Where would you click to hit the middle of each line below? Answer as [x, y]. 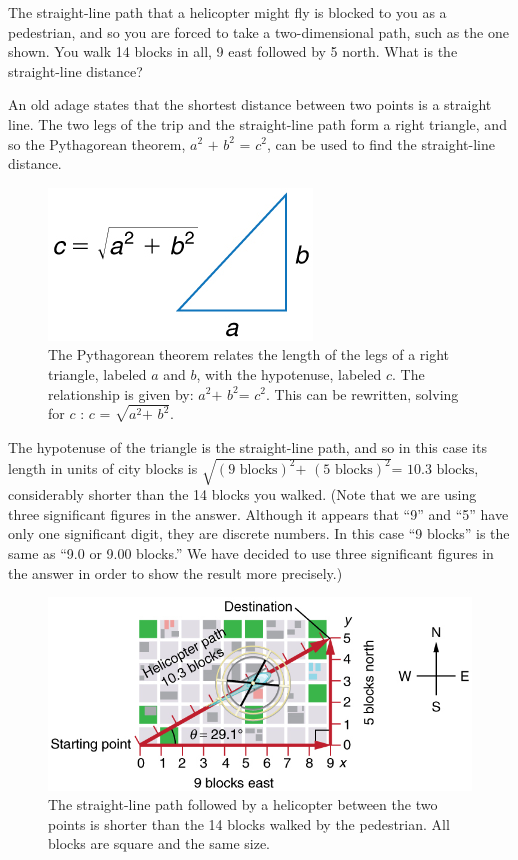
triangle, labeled [97, 373]
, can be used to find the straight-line [381, 143]
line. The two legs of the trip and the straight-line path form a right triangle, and [257, 123]
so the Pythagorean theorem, [97, 143]
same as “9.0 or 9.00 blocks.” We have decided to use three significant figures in [251, 552]
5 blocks [348, 469]
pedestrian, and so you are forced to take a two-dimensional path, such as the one [258, 31]
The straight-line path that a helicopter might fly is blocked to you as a [227, 12]
